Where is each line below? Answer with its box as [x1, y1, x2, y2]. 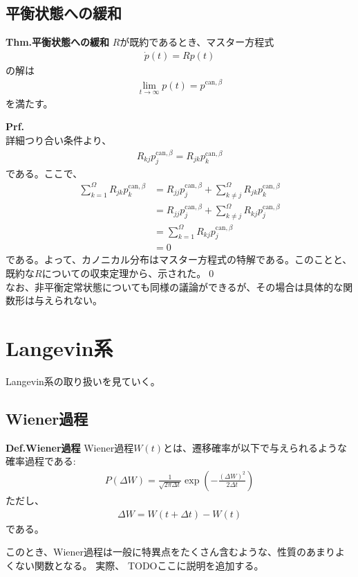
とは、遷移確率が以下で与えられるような [162, 440, 347, 454]
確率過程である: [6, 454, 76, 468]
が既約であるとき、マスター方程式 [120, 35, 274, 49]
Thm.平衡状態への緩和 [6, 35, 110, 49]
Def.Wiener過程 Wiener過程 [6, 440, 134, 454]
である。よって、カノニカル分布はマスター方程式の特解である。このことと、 [6, 252, 352, 267]
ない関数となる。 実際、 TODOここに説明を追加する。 [15, 558, 264, 572]
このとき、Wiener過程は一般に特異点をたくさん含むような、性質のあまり [6, 544, 336, 559]
